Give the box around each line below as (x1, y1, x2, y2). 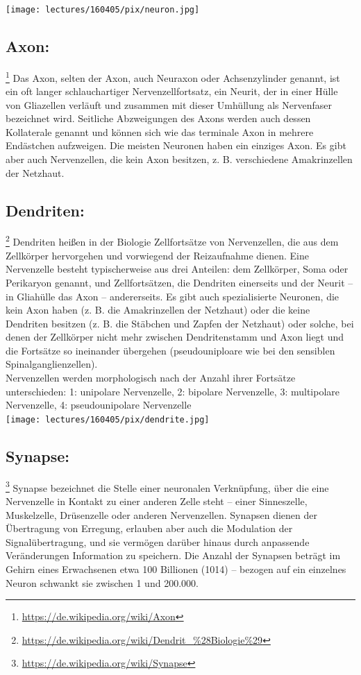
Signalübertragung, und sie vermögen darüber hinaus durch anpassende (6, 534, 310, 549)
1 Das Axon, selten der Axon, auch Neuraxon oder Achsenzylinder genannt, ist (6, 68, 340, 85)
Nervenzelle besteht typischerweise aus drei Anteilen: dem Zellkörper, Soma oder (6, 262, 349, 276)
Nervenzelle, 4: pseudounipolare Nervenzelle (6, 398, 192, 412)
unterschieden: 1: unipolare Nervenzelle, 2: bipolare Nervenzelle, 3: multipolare (6, 384, 339, 398)
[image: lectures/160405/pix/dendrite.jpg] (6, 414, 210, 425)
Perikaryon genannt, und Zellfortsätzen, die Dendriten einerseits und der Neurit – (6, 275, 353, 289)
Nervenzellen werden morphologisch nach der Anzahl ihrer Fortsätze (6, 370, 296, 385)
